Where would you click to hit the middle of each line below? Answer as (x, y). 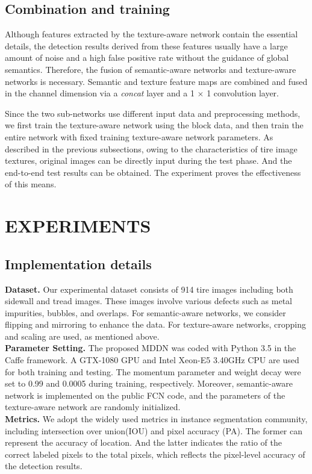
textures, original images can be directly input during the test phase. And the (148, 161)
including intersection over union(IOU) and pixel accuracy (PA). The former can (154, 430)
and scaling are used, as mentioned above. (82, 336)
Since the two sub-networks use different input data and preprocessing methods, (153, 113)
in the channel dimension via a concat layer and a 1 (100, 93)
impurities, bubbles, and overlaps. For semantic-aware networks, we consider (145, 312)
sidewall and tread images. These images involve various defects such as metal (148, 301)
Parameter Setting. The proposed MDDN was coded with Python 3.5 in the (151, 348)
